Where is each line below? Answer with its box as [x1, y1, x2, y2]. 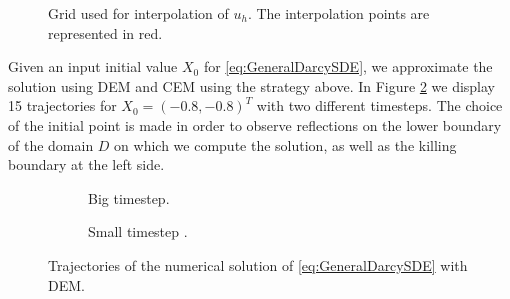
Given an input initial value [8, 56, 178, 77]
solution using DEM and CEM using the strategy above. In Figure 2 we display [8, 75, 495, 96]
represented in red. [48, 22, 163, 43]
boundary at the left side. [8, 154, 165, 175]
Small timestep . [88, 221, 188, 242]
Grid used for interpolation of [48, 3, 229, 23]
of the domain [8, 134, 94, 155]
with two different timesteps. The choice [256, 95, 503, 116]
